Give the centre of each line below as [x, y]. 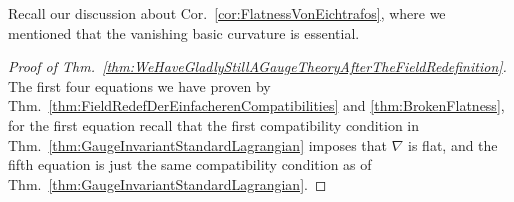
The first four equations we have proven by [139, 85]
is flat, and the [453, 144]
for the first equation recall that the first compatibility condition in [214, 124]
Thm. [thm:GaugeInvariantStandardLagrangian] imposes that [198, 144]
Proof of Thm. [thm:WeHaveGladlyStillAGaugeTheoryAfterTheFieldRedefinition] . [257, 66]
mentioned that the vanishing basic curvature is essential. [184, 32]
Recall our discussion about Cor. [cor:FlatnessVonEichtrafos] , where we [227, 13]
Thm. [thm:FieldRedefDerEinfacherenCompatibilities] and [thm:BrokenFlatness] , [256, 105]
